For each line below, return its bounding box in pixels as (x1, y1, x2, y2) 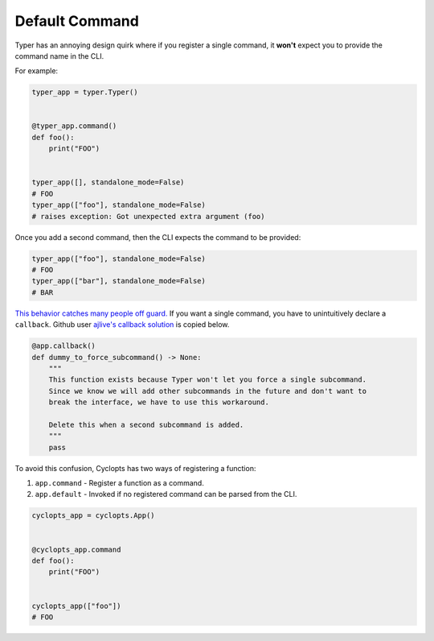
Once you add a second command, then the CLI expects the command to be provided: (14, 232, 301, 242)
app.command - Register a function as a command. (35, 478, 204, 487)
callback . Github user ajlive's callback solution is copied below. (14, 320, 230, 329)
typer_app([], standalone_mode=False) (31, 178, 185, 187)
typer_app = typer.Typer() (31, 88, 138, 97)
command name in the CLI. (14, 51, 104, 60)
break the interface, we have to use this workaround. (48, 398, 269, 407)
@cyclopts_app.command (31, 544, 121, 554)
